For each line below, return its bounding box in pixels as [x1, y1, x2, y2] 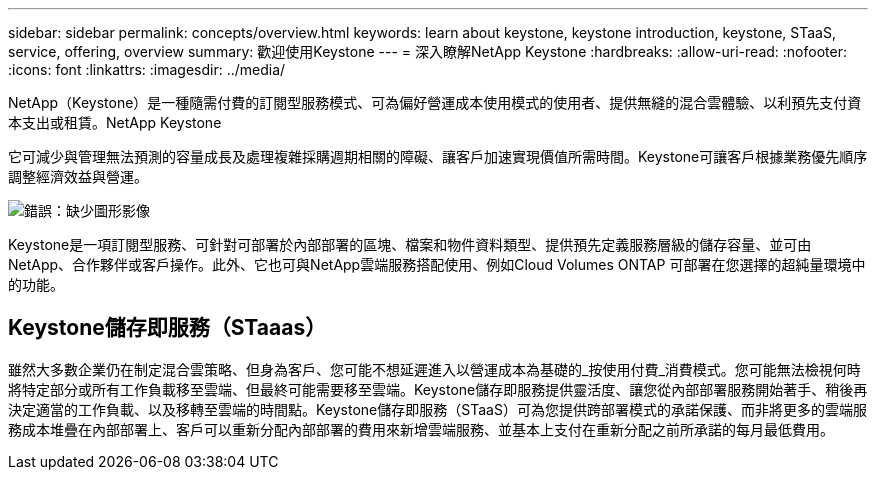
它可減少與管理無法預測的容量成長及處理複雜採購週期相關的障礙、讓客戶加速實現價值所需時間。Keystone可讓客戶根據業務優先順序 [8, 148, 868, 165]
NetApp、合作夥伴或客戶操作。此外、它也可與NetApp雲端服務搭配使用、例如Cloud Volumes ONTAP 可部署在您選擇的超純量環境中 [8, 256, 866, 273]
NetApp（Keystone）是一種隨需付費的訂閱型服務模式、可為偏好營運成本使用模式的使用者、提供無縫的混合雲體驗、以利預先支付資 [8, 94, 862, 111]
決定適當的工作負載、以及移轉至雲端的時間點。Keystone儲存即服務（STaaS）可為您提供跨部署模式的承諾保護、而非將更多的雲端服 [8, 400, 867, 418]
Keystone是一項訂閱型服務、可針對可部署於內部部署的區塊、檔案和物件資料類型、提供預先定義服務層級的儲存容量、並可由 [8, 236, 812, 253]
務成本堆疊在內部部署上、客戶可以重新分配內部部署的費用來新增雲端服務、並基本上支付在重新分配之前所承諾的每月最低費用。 [8, 420, 834, 438]
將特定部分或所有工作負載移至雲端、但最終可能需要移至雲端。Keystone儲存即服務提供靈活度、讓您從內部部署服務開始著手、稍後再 [8, 380, 868, 398]
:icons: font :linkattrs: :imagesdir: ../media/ [8, 61, 286, 78]
